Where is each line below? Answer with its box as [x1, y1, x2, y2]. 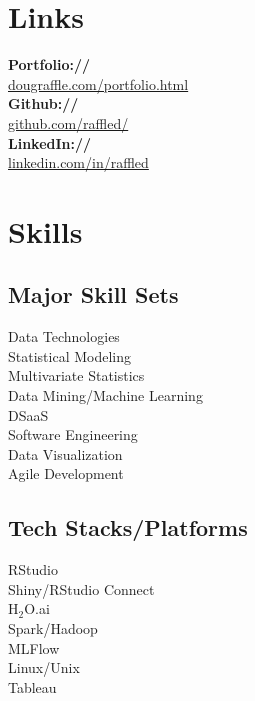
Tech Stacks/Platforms [8, 512, 248, 543]
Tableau [8, 676, 57, 697]
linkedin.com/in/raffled [8, 152, 149, 173]
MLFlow [8, 637, 60, 658]
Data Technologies [8, 326, 120, 347]
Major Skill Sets [8, 279, 179, 310]
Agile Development [8, 463, 124, 484]
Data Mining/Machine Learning [8, 385, 203, 406]
